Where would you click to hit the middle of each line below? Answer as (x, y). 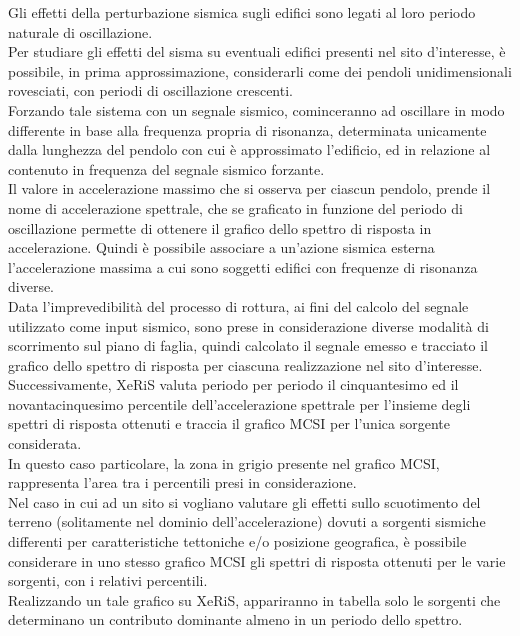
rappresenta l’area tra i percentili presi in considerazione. (182, 482)
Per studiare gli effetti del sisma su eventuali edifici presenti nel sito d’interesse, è (257, 51)
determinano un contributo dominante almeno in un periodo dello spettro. (235, 619)
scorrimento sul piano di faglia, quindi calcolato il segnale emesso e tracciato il (248, 345)
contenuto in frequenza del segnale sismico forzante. (166, 168)
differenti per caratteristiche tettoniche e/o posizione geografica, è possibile (237, 541)
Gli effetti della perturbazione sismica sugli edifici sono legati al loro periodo (242, 12)
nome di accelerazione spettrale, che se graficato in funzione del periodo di (235, 207)
